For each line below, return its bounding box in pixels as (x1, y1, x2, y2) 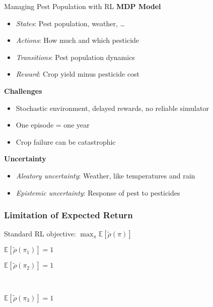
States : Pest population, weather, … (16, 18, 125, 28)
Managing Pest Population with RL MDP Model (4, 1, 161, 11)
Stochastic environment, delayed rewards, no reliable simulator (16, 102, 209, 113)
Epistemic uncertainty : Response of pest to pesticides (16, 187, 180, 198)
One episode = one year (16, 119, 90, 130)
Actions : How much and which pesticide (16, 35, 139, 45)
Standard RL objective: (4, 228, 76, 239)
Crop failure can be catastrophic (16, 136, 116, 147)
